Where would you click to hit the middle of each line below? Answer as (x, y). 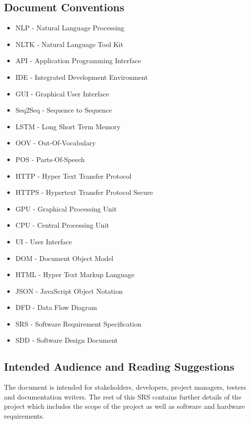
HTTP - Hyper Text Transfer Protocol (73, 176)
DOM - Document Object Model (64, 258)
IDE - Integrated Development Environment (82, 77)
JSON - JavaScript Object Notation (69, 291)
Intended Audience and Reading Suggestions (119, 366)
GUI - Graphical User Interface (62, 93)
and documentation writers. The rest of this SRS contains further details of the (123, 396)
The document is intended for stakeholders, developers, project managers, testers (125, 387)
